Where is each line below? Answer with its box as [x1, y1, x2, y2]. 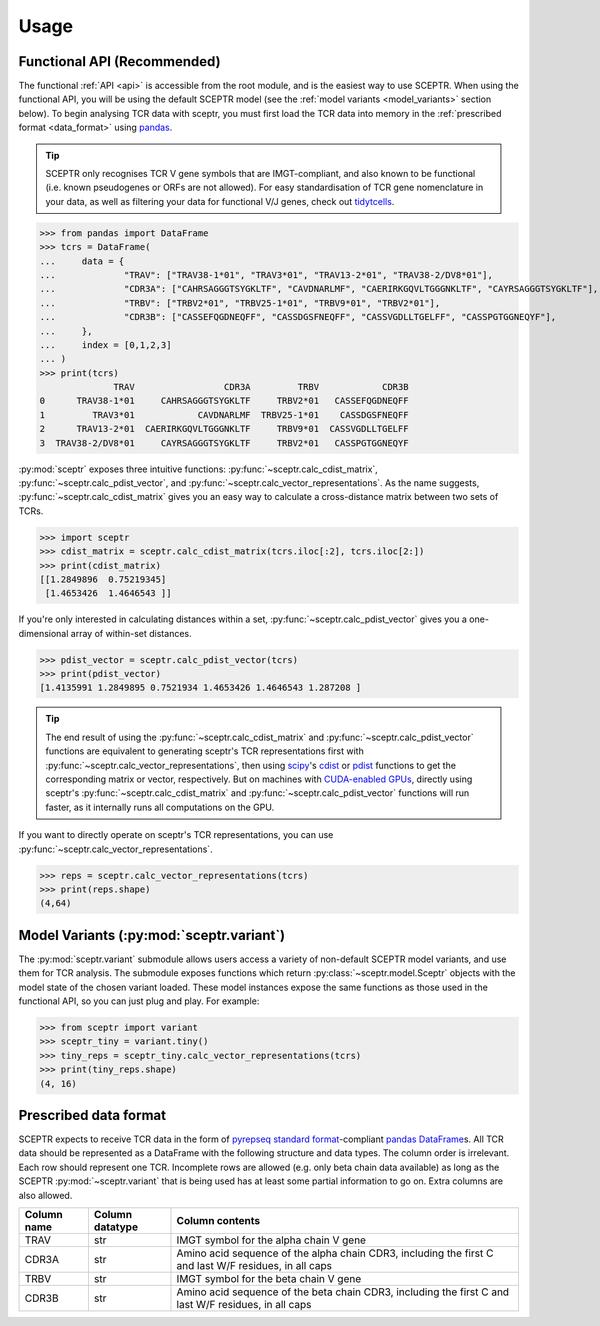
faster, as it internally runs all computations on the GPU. [45, 801, 275, 813]
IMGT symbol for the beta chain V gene [176, 1272, 362, 1286]
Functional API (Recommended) [18, 53, 221, 70]
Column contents [176, 1214, 260, 1228]
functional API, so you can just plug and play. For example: [18, 995, 260, 1007]
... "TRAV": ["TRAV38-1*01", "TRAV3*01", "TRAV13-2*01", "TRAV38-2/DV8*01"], [39, 269, 494, 280]
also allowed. [18, 1189, 73, 1201]
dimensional [18, 627, 69, 639]
